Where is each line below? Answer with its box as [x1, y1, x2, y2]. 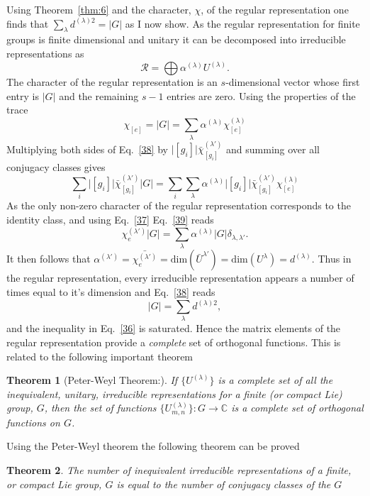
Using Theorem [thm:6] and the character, [6, 2, 191, 16]
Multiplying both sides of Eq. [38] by [6, 141, 168, 156]
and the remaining [59, 88, 139, 103]
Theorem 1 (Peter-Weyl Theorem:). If [6, 373, 178, 387]
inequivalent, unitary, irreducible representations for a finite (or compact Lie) [6, 386, 342, 401]
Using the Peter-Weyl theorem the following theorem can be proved [6, 439, 300, 453]
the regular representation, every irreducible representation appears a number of [6, 270, 354, 285]
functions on [6, 414, 60, 429]
